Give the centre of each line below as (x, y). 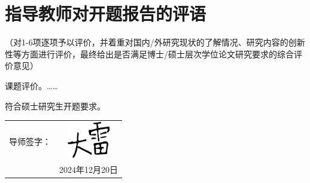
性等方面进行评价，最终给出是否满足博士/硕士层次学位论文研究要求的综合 (149, 54)
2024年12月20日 (89, 170)
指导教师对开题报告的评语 (106, 13)
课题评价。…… (31, 85)
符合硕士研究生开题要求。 (55, 106)
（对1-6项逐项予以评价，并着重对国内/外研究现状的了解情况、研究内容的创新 (155, 42)
